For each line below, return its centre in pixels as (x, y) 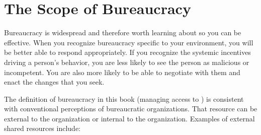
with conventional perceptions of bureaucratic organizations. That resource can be (131, 109)
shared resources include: (42, 128)
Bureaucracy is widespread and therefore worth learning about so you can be (123, 32)
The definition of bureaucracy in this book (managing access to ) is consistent (124, 98)
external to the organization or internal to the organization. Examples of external (129, 118)
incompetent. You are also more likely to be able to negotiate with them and (122, 72)
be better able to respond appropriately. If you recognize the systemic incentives (127, 52)
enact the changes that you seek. (54, 82)
